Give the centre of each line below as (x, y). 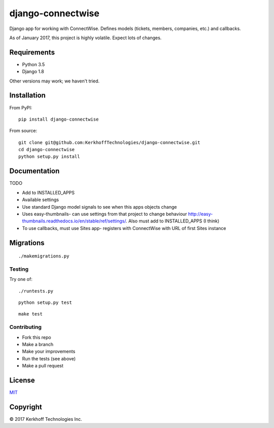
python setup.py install (49, 157)
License (22, 380)
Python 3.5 (33, 64)
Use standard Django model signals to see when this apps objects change (99, 207)
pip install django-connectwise (59, 119)
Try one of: (21, 279)
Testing (19, 269)
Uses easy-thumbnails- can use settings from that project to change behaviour (105, 214)
